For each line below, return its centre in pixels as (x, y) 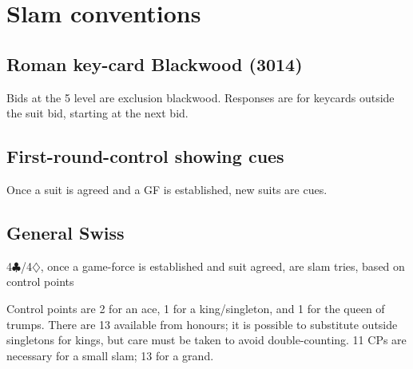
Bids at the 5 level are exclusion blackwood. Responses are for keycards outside (201, 97)
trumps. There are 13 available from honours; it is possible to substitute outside (202, 324)
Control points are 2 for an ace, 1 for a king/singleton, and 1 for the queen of (196, 308)
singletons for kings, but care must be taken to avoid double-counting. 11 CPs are (206, 340)
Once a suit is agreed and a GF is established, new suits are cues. (167, 189)
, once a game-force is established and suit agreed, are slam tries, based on (222, 266)
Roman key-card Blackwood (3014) (155, 63)
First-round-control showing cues (145, 156)
